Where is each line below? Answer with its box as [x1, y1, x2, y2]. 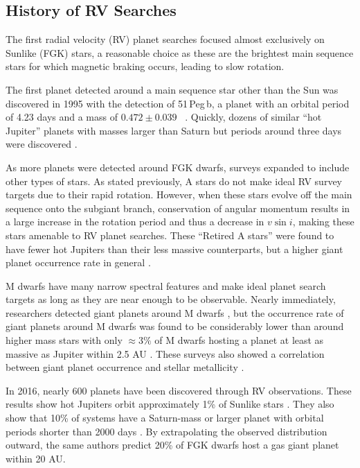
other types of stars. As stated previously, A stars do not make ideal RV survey [6, 173, 342, 188]
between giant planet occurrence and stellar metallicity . [6, 360, 244, 374]
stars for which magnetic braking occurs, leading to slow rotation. [6, 59, 285, 73]
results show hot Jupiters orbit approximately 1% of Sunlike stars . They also [6, 397, 334, 411]
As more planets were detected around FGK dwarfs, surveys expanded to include [6, 159, 350, 174]
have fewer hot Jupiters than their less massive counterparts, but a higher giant [6, 241, 343, 256]
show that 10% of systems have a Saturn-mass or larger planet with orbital [6, 410, 324, 425]
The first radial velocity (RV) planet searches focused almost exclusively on [6, 32, 325, 46]
